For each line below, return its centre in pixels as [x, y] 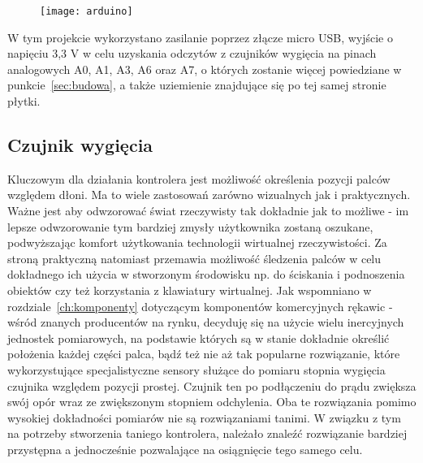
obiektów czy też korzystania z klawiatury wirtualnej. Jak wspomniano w [190, 290]
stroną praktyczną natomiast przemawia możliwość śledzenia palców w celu [194, 258]
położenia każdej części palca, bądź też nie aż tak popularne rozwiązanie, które [204, 354]
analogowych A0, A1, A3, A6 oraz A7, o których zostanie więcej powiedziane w [205, 69]
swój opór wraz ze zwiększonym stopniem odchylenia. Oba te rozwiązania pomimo [212, 402]
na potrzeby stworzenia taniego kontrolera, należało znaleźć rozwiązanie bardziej [207, 433]
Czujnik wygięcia [80, 145]
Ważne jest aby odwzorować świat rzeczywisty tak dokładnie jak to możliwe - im [208, 211]
